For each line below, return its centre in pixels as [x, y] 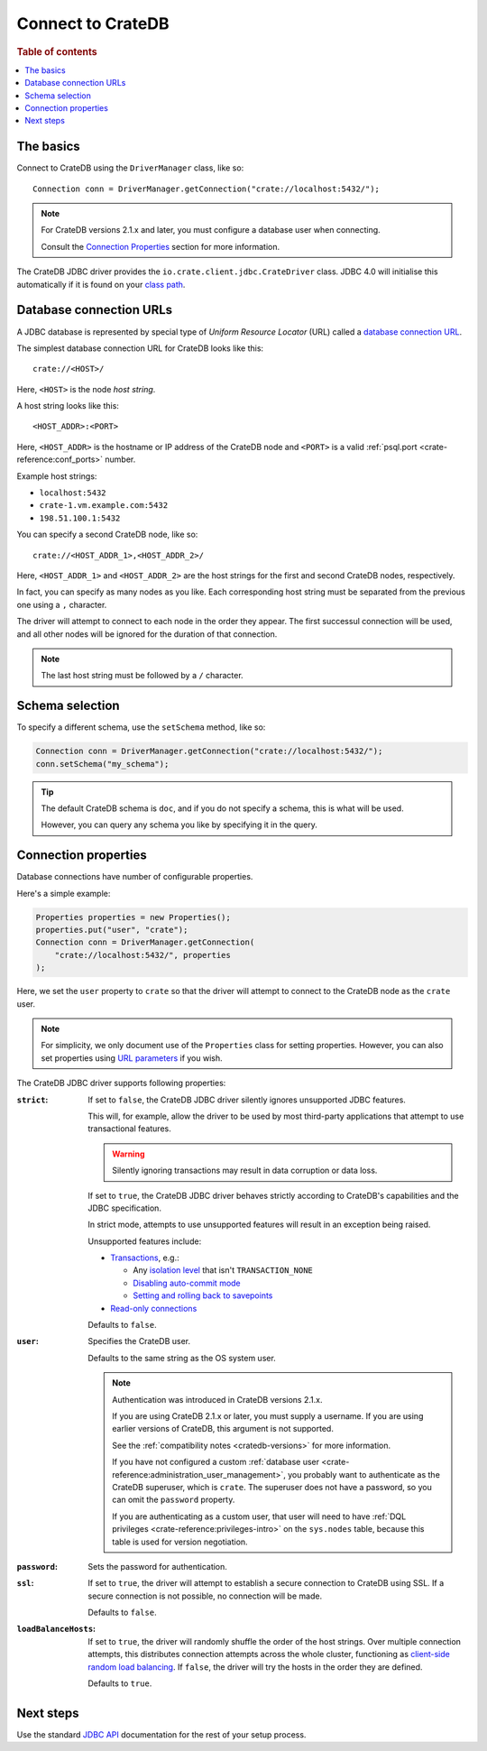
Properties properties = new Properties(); [133, 917]
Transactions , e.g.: [145, 1258]
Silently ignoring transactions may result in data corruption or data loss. [245, 1170]
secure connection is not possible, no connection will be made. [205, 1596]
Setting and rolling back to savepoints [203, 1295]
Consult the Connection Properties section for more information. [161, 246]
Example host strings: [57, 476]
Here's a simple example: [64, 893]
